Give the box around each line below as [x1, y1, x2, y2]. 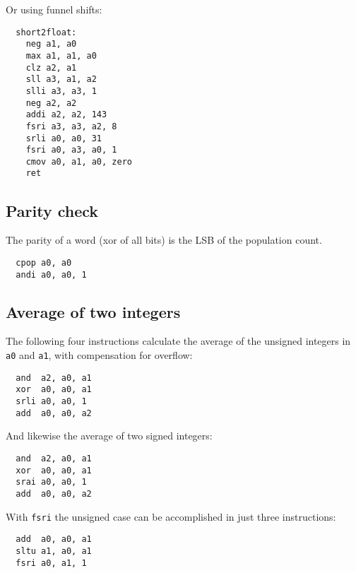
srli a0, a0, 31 [25, 133, 102, 143]
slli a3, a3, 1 [25, 85, 97, 96]
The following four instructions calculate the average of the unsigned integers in [6, 333, 351, 348]
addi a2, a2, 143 [25, 110, 107, 120]
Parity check [6, 199, 99, 221]
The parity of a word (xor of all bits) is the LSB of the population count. [6, 232, 322, 247]
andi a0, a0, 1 [16, 269, 87, 280]
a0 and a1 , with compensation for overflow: [6, 348, 193, 362]
